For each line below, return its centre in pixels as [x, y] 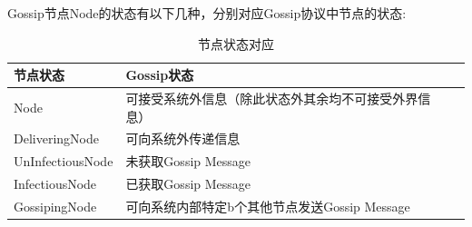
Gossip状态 [160, 75]
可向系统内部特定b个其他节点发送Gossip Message [268, 206]
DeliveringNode [56, 138]
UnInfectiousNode [64, 161]
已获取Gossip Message [188, 184]
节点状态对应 [236, 43]
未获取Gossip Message [188, 161]
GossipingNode [55, 206]
